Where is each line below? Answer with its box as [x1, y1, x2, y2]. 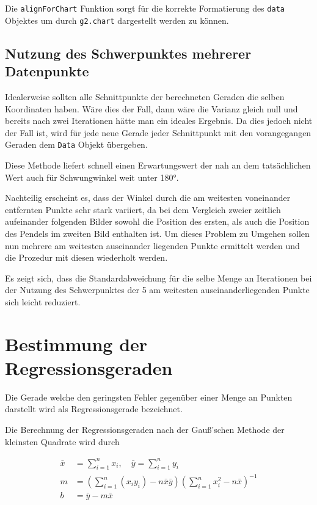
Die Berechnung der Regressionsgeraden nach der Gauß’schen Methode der [5, 423, 285, 435]
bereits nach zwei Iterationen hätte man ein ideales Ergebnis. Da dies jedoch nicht [5, 114, 313, 127]
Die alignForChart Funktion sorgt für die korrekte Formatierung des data [5, 2, 285, 14]
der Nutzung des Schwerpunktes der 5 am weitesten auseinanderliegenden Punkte [5, 283, 310, 296]
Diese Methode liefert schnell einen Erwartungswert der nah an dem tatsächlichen [5, 158, 311, 171]
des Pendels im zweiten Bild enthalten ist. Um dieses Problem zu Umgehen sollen [5, 227, 310, 239]
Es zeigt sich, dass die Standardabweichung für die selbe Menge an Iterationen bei [5, 271, 312, 284]
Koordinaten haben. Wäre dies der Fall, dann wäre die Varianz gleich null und [5, 102, 298, 115]
